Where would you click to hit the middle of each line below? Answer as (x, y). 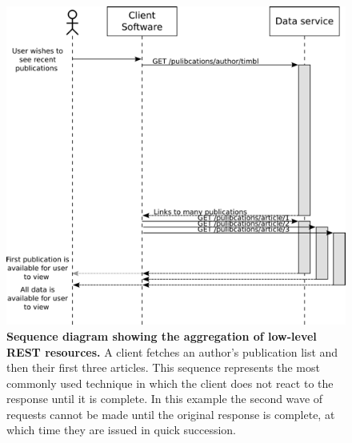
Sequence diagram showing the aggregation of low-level (162, 335)
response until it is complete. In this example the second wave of (165, 399)
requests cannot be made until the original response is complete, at (171, 414)
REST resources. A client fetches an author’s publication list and (172, 351)
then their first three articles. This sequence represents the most (163, 367)
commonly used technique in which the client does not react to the (170, 383)
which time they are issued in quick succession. (121, 430)
